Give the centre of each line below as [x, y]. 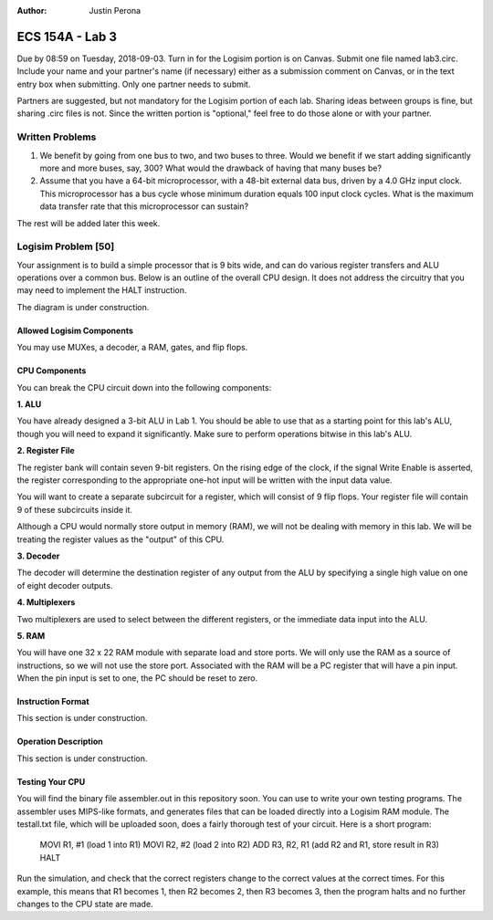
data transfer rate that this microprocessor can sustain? [144, 206]
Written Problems [57, 137]
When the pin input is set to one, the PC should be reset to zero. [137, 678]
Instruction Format [53, 702]
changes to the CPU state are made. [85, 904]
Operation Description [60, 742]
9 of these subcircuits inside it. [74, 509]
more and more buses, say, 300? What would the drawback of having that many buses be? [211, 168]
